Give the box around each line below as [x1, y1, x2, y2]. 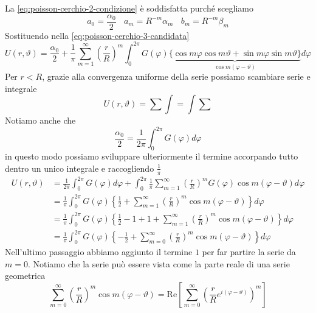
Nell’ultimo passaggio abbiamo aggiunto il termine [5, 245, 193, 258]
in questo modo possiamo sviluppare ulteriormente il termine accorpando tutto [5, 150, 298, 163]
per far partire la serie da [202, 245, 296, 258]
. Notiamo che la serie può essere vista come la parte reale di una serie [27, 257, 290, 270]
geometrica [5, 269, 46, 282]
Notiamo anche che [5, 114, 76, 127]
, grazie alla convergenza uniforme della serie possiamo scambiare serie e [42, 70, 311, 83]
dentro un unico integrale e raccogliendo [5, 161, 154, 174]
